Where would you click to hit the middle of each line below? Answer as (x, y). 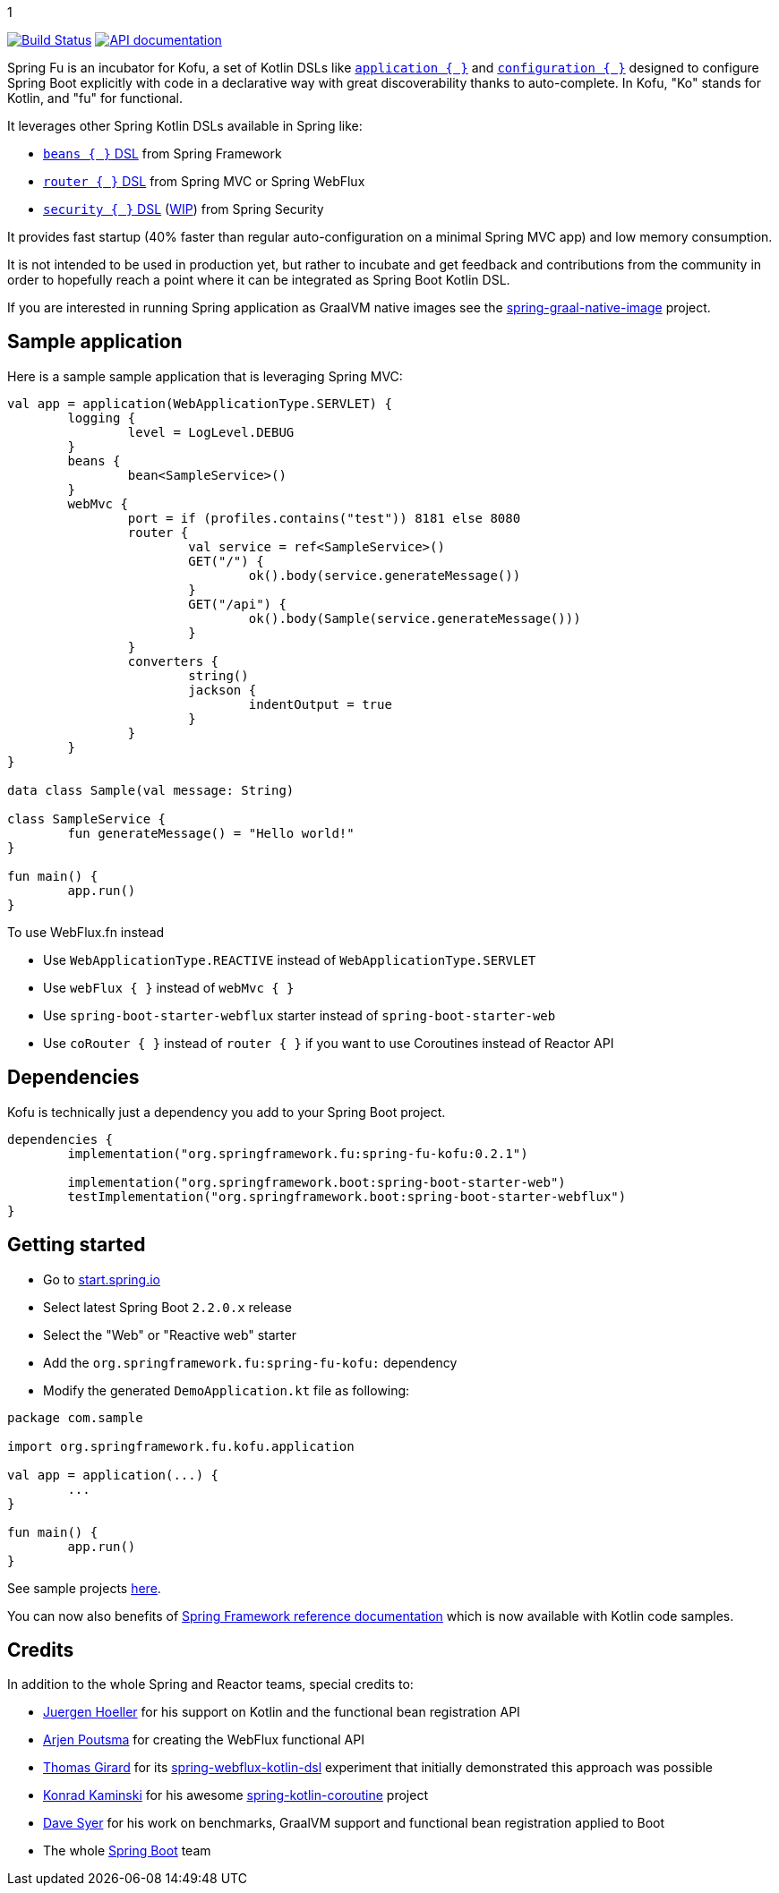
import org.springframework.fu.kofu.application (181, 1446)
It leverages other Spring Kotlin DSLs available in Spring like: (185, 126)
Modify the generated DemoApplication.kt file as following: (227, 1390)
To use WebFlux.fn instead (86, 932)
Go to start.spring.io (102, 1279)
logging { (102, 418)
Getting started (77, 1245)
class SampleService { (87, 819)
